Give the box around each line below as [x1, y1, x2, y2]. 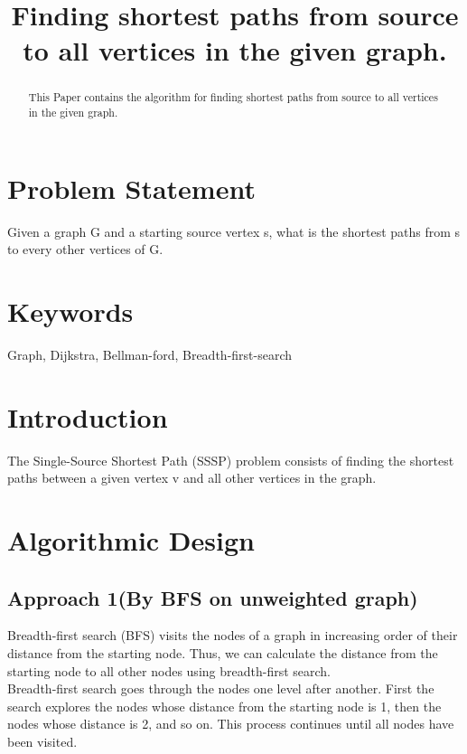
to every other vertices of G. [7, 240, 163, 259]
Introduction [7, 398, 168, 435]
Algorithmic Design [7, 522, 255, 559]
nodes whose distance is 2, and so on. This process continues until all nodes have [7, 714, 454, 733]
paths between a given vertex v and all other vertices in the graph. [7, 468, 377, 487]
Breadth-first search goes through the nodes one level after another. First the [7, 679, 434, 698]
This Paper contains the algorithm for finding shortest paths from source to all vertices [28, 90, 438, 105]
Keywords [7, 292, 134, 329]
